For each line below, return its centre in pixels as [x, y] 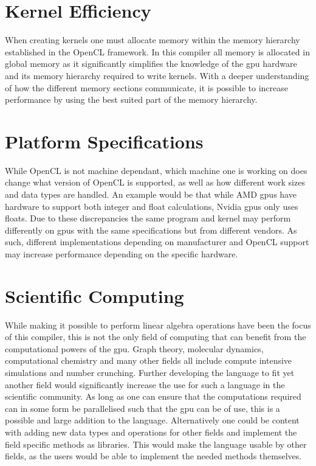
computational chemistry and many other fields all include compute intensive [149, 360]
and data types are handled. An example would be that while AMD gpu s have [151, 194]
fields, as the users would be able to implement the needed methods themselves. [153, 456]
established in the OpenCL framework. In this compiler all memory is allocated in [157, 51]
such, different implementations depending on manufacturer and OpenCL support [157, 242]
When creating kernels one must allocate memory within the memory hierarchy [153, 40]
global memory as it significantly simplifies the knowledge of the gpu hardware [151, 64]
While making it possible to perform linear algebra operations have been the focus [158, 325]
